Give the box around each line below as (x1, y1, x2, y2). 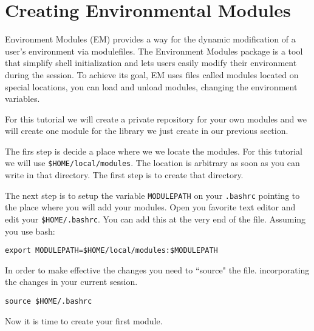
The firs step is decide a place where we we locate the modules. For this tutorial (5, 144, 302, 157)
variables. (5, 92, 40, 105)
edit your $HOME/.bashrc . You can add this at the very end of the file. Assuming (5, 212, 306, 225)
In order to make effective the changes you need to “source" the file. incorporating (5, 263, 310, 276)
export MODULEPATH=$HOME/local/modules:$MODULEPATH (5, 246, 218, 255)
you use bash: (5, 224, 55, 237)
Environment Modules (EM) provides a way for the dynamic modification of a (5, 33, 296, 45)
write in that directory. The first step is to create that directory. (5, 169, 244, 181)
